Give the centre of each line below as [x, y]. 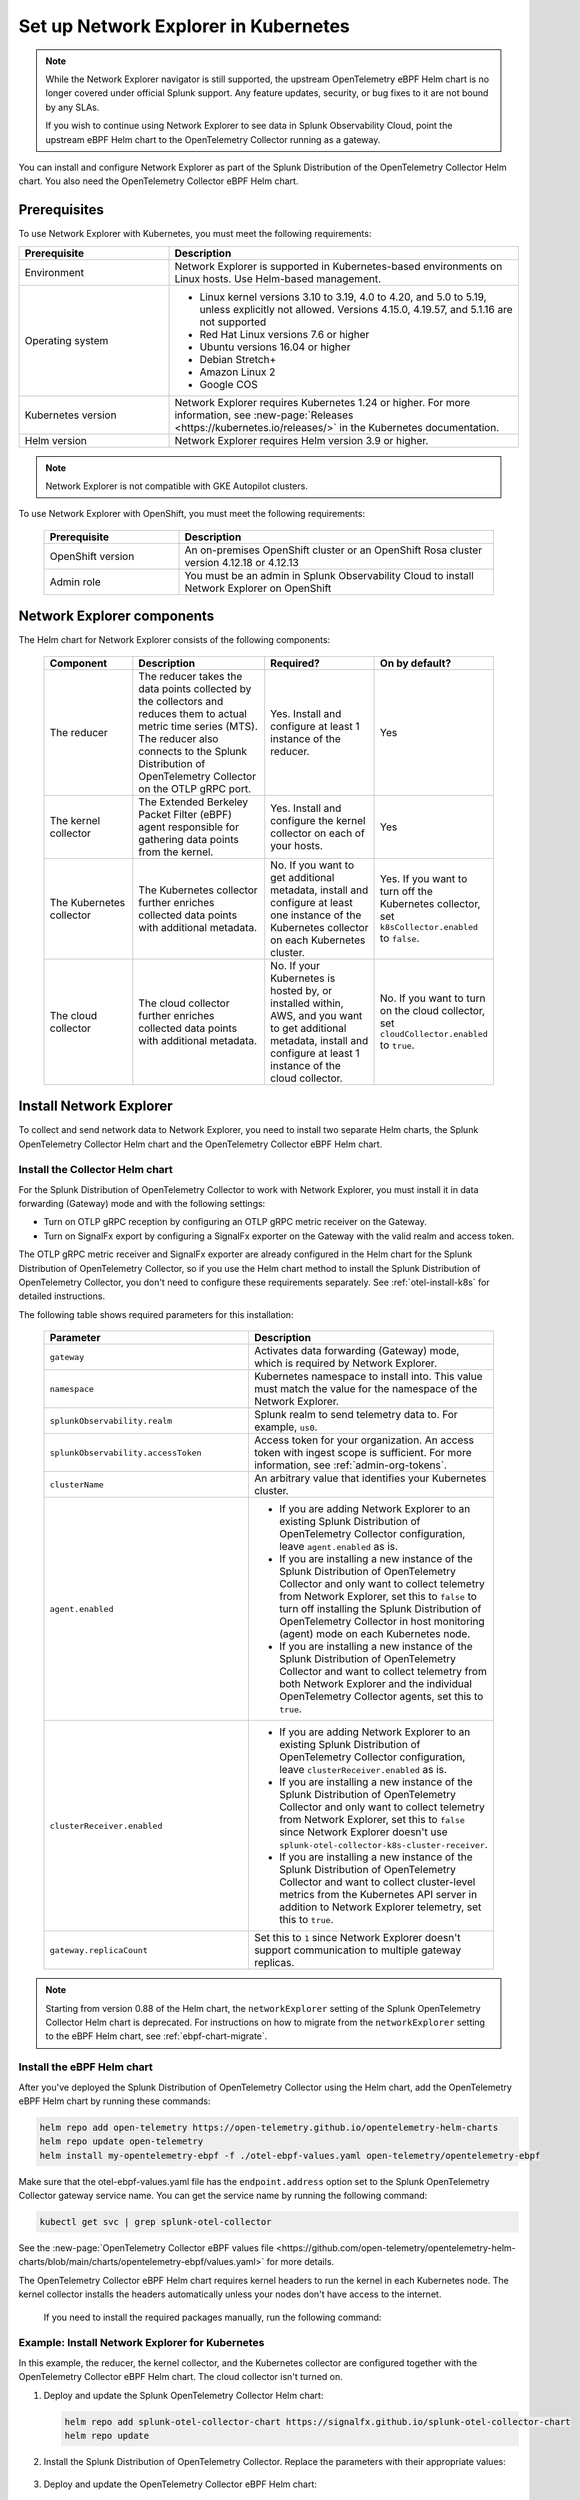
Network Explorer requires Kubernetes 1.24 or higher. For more [322, 402]
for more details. [300, 2262]
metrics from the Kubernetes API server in [378, 1895]
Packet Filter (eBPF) [185, 814]
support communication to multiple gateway [357, 1950]
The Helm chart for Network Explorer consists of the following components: [174, 640]
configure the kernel [318, 820]
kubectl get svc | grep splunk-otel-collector [155, 2222]
